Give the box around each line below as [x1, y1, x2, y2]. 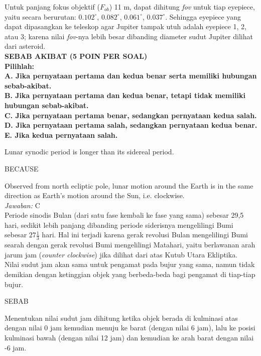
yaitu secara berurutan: [5, 11, 76, 22]
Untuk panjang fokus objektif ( [5, 2, 100, 12]
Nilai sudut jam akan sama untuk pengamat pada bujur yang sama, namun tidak [5, 259, 255, 270]
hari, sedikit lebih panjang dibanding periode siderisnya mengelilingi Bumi [5, 219, 233, 230]
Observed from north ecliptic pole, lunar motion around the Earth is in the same [5, 180, 253, 191]
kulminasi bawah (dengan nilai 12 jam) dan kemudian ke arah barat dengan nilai [5, 332, 254, 343]
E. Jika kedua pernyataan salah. [5, 129, 118, 140]
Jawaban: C [5, 200, 40, 210]
